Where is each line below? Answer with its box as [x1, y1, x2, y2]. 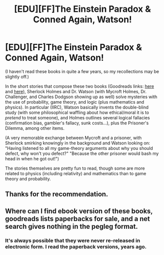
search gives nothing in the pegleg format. [5, 222, 138, 230]
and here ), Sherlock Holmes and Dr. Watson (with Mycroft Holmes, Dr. [5, 88, 147, 94]
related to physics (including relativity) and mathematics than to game [5, 170, 146, 176]
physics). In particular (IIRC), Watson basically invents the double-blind [5, 104, 149, 110]
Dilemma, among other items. [5, 125, 65, 131]
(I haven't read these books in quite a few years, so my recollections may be [5, 68, 160, 74]
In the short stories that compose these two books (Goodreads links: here [5, 83, 154, 89]
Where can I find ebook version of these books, [5, 207, 153, 215]
